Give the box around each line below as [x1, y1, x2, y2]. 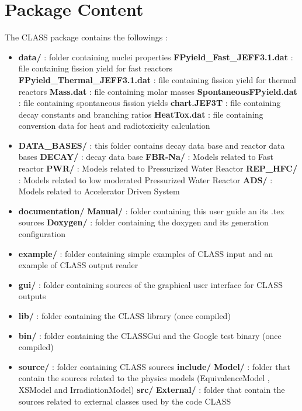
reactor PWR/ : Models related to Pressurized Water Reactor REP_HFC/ [18, 162, 297, 174]
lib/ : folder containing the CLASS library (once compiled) [18, 310, 231, 321]
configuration [18, 228, 65, 240]
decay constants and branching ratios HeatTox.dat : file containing [18, 108, 263, 120]
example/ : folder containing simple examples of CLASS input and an [18, 247, 273, 259]
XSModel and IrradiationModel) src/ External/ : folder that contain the [18, 383, 285, 395]
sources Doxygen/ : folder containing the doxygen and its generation [18, 216, 269, 228]
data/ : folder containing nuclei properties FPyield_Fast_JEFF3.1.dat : [18, 50, 293, 63]
